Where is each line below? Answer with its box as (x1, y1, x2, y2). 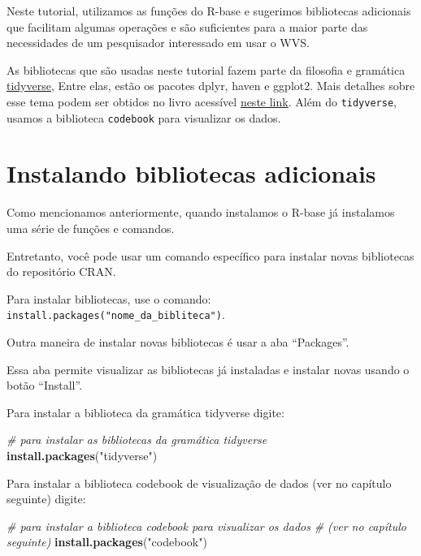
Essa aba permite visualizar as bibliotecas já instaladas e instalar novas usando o (7, 360, 410, 377)
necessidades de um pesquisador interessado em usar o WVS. (7, 34, 310, 51)
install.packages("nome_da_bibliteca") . (7, 306, 225, 323)
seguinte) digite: (7, 490, 86, 507)
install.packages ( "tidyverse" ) (7, 447, 158, 463)
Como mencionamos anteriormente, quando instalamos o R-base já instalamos (7, 204, 395, 221)
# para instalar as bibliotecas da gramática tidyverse (7, 431, 267, 448)
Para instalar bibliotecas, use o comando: (7, 290, 211, 307)
